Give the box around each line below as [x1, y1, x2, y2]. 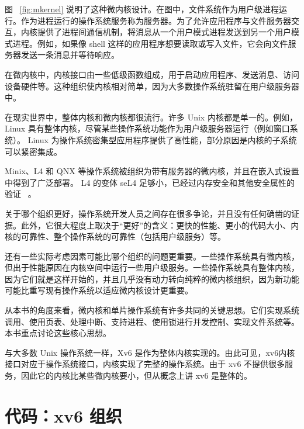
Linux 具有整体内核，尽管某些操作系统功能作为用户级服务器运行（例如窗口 [5, 122, 290, 134]
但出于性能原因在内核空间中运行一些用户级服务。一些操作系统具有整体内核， [5, 261, 299, 274]
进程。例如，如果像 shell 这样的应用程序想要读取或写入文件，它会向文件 [12, 37, 288, 49]
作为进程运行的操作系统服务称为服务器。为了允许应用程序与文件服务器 [20, 14, 291, 26]
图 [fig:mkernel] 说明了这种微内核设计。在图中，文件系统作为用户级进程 [5, 3, 279, 15]
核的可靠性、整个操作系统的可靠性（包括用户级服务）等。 [5, 230, 226, 243]
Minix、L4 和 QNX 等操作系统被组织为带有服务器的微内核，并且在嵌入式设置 [5, 165, 299, 177]
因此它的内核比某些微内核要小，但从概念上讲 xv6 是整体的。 [20, 369, 253, 382]
